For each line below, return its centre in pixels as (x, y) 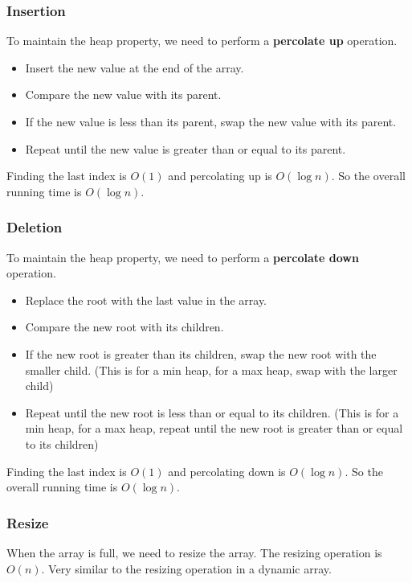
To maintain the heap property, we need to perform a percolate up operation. (202, 41)
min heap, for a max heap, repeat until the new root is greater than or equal (214, 428)
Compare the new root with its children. (124, 327)
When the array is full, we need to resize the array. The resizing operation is (194, 552)
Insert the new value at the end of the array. (135, 67)
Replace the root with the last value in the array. (146, 300)
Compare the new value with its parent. (123, 94)
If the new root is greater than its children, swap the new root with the (201, 353)
